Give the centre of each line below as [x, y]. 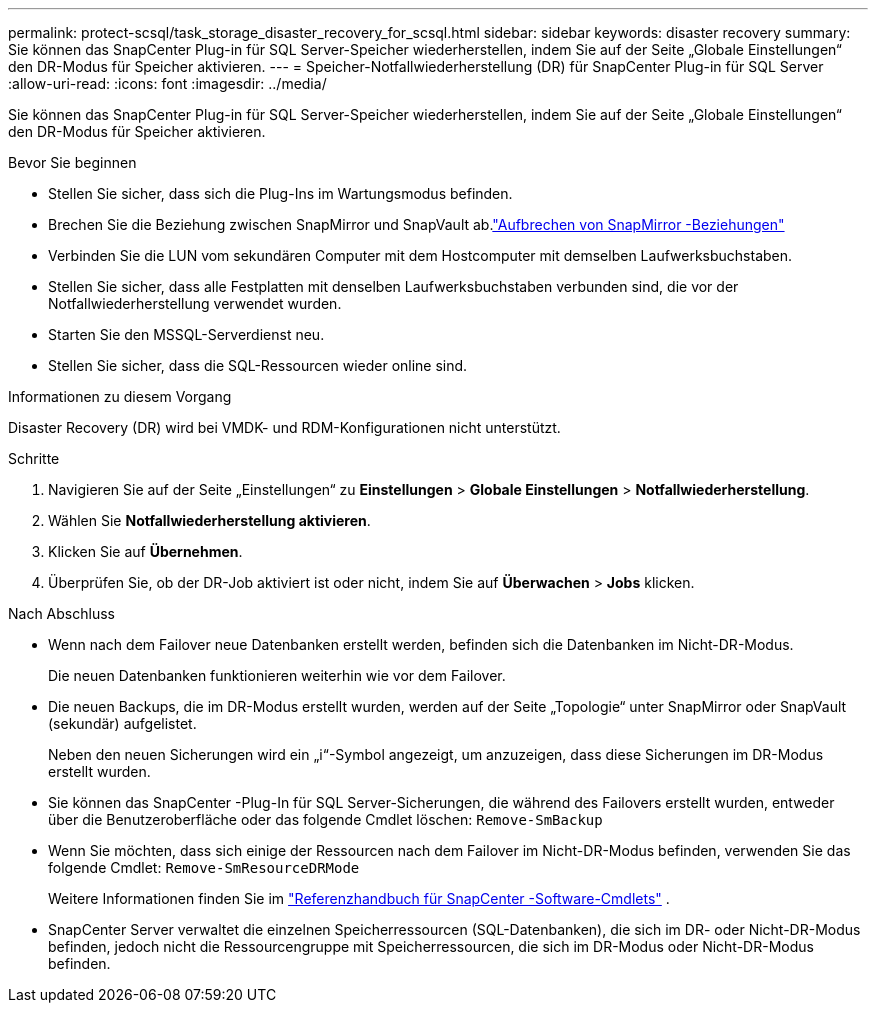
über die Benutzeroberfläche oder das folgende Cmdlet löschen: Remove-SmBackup [325, 819]
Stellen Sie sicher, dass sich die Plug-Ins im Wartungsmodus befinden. [280, 193]
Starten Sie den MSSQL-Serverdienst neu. [186, 334]
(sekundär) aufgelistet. [122, 723]
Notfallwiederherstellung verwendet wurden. [195, 303]
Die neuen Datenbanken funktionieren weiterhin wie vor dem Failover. [277, 675]
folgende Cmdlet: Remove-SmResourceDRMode [204, 867]
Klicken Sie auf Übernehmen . [145, 551]
